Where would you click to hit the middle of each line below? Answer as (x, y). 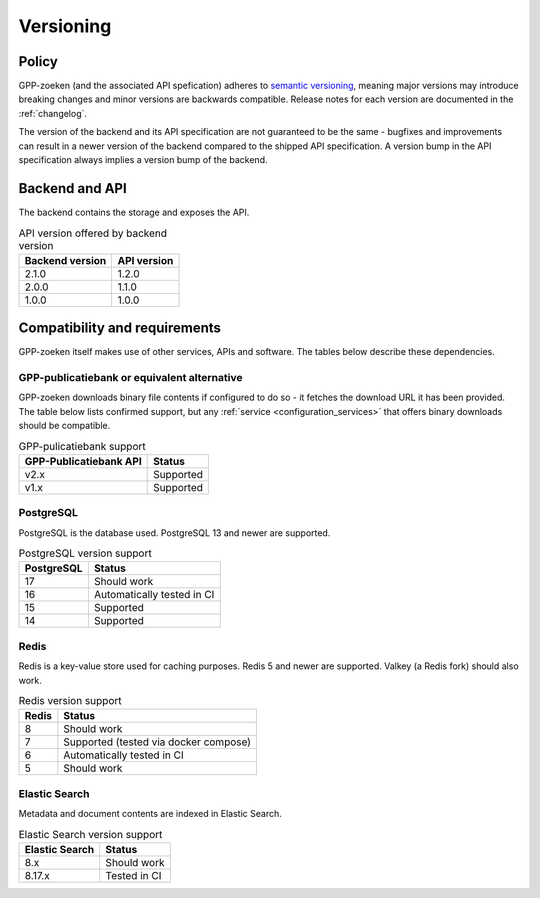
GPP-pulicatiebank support (82, 446)
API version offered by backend (93, 233)
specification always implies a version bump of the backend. (143, 160)
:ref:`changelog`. (53, 113)
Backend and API (72, 188)
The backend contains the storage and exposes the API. (134, 212)
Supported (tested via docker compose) (157, 742)
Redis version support (70, 701)
